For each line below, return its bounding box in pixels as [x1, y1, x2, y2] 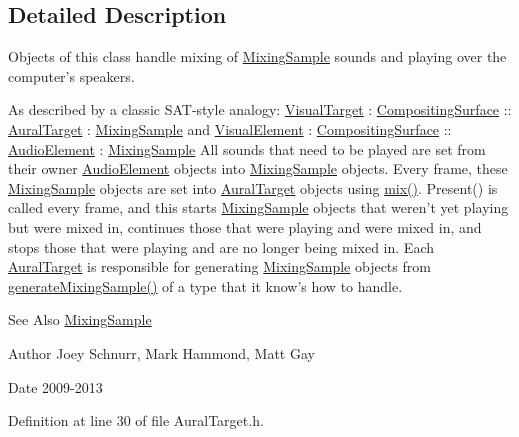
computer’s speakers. [8, 65, 135, 86]
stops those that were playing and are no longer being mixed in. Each [8, 236, 434, 257]
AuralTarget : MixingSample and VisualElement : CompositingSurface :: [8, 118, 452, 139]
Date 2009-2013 [8, 376, 103, 397]
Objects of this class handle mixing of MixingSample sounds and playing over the [8, 46, 507, 67]
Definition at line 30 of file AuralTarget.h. [8, 410, 264, 431]
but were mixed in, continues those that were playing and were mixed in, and [8, 216, 482, 237]
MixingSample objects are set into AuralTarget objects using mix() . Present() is [8, 177, 498, 198]
